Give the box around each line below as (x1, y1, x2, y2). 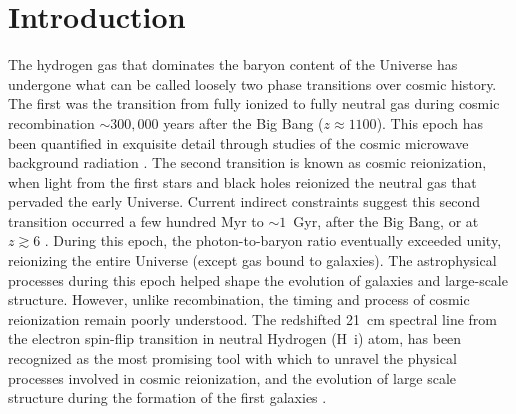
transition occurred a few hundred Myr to (8, 210, 264, 231)
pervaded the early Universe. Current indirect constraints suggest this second (8, 191, 481, 212)
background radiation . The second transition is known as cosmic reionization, (8, 152, 487, 173)
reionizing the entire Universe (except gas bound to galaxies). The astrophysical (8, 250, 497, 271)
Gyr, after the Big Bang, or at (293, 210, 479, 231)
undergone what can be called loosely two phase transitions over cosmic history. (8, 73, 497, 94)
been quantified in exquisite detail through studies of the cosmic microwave (8, 132, 469, 153)
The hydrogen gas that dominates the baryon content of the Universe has (8, 54, 458, 75)
